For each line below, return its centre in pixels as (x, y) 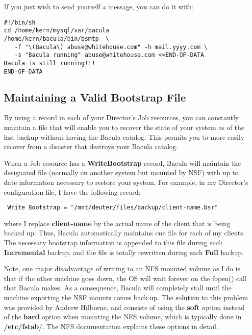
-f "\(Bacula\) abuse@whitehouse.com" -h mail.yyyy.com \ (111, 47)
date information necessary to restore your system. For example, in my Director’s (126, 182)
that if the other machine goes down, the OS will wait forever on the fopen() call (125, 278)
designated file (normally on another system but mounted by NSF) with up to (121, 172)
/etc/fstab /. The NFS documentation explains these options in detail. (111, 326)
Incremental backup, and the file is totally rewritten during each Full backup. (124, 252)
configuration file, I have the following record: (72, 192)
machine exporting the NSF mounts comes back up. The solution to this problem (126, 297)
